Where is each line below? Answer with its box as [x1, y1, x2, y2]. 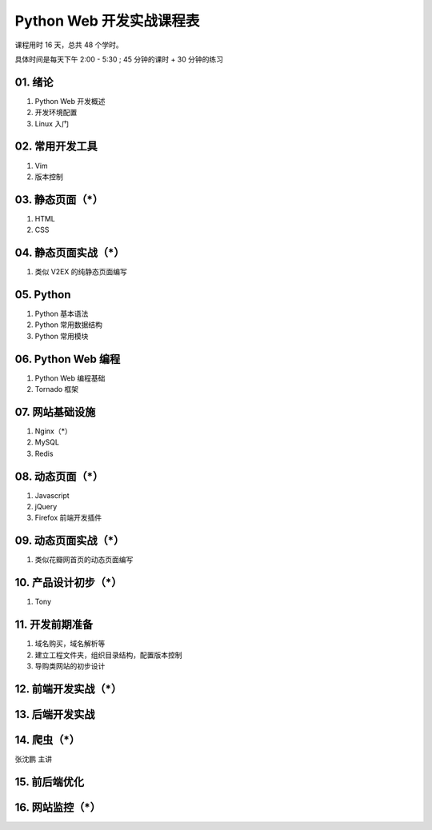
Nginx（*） [34, 426, 72, 436]
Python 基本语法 [34, 309, 89, 319]
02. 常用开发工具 [14, 140, 98, 154]
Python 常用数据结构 [34, 320, 103, 329]
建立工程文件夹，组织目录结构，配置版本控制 [34, 650, 182, 660]
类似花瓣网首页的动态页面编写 [34, 555, 134, 565]
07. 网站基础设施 [14, 405, 96, 419]
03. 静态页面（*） [14, 193, 104, 206]
